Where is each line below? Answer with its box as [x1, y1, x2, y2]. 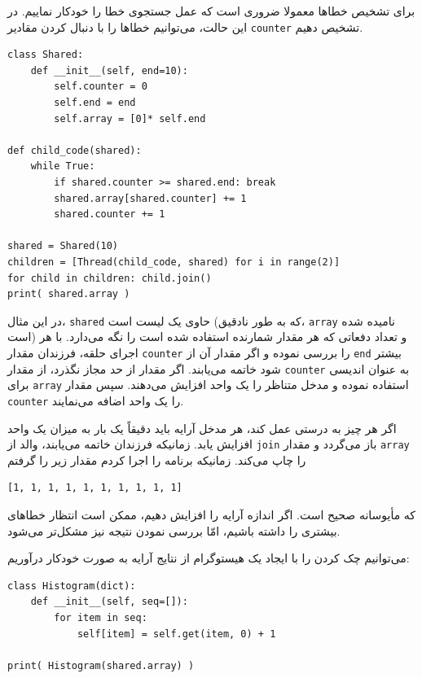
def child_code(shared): [7, 144, 142, 156]
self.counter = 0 [54, 81, 147, 93]
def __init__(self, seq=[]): [30, 596, 188, 608]
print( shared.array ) [7, 288, 130, 300]
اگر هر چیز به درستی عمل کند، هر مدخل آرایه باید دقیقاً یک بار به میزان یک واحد [7, 419, 397, 436]
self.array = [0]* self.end [54, 112, 206, 125]
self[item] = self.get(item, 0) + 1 [77, 628, 276, 640]
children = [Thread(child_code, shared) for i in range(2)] [7, 256, 341, 268]
